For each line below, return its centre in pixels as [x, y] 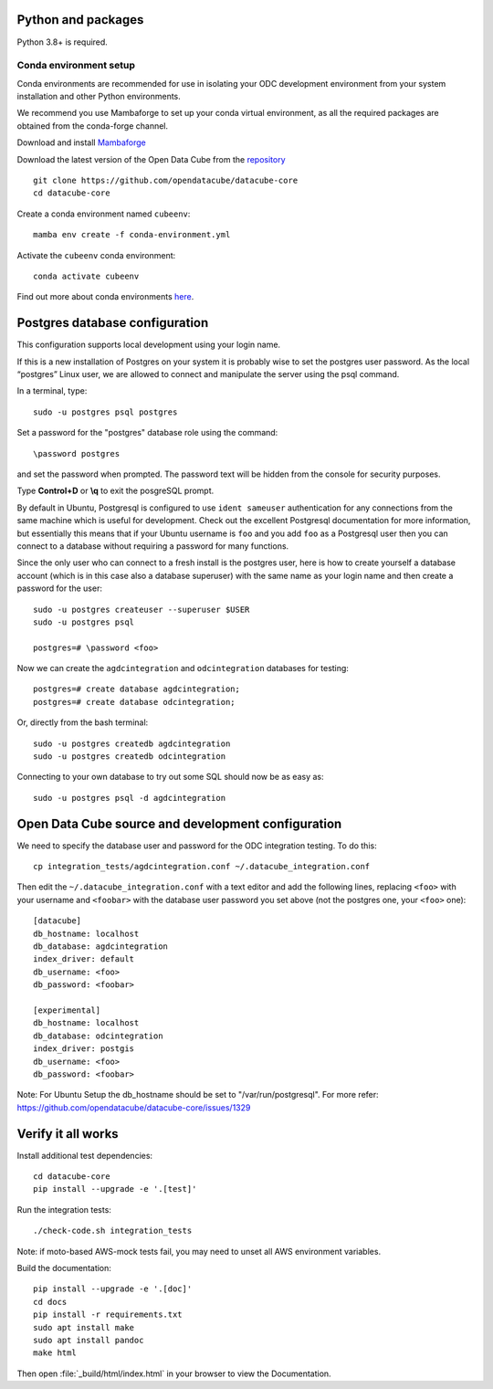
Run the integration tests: [64, 1209]
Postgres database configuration [113, 323]
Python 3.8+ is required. [63, 42]
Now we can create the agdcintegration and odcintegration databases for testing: [183, 668]
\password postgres [77, 453]
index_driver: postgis [84, 1049]
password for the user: [59, 588]
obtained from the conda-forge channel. [93, 126]
